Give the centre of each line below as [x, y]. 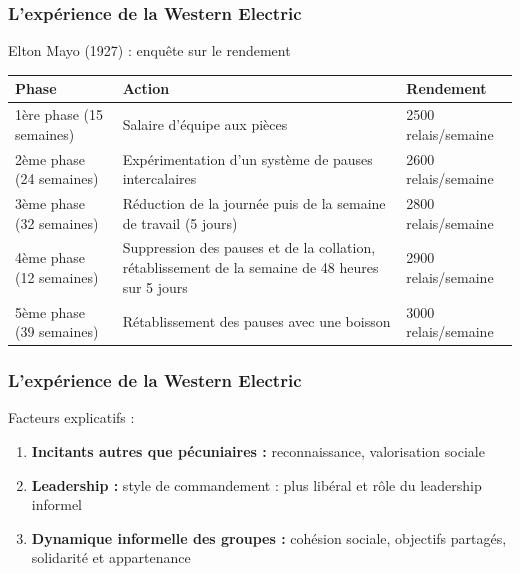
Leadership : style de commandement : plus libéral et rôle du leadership [256, 484]
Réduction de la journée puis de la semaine [254, 203]
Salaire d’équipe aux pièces [205, 123]
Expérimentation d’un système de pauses [247, 158]
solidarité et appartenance [111, 557]
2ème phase [50, 158]
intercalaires [159, 178]
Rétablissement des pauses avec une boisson [256, 321]
